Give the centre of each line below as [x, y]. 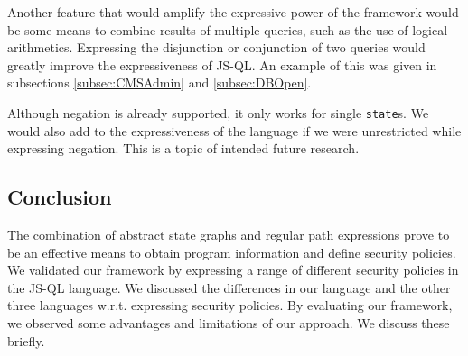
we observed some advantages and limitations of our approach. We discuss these [229, 322]
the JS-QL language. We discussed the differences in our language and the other [229, 287]
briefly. [26, 340]
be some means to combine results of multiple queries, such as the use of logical [228, 29]
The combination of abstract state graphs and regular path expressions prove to [229, 235]
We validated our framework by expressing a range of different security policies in [233, 270]
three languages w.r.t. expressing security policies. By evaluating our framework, [230, 305]
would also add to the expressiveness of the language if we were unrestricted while [234, 130]
